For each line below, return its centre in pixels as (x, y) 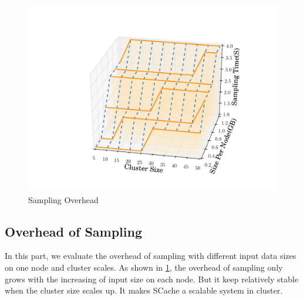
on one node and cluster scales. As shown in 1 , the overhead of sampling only (144, 267)
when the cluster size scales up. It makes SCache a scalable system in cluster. (144, 290)
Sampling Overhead (63, 199)
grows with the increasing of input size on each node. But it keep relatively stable (151, 279)
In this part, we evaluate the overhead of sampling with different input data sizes (151, 256)
